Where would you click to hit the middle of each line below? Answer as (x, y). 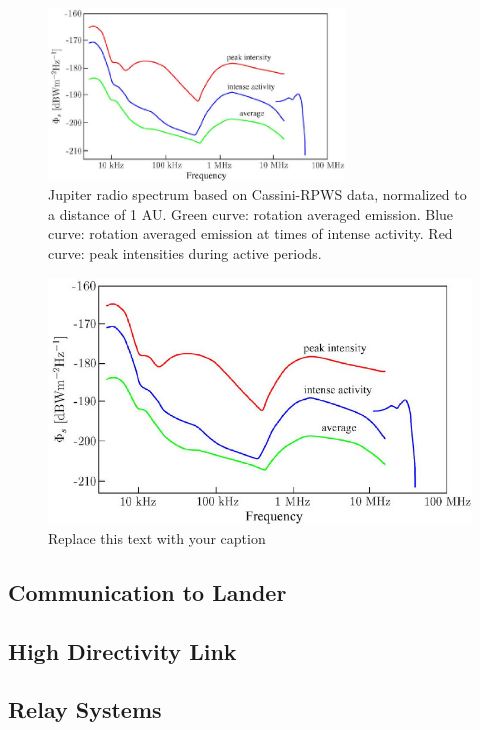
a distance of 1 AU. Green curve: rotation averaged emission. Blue (251, 213)
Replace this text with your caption (157, 537)
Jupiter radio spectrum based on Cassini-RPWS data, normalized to (257, 194)
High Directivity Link (122, 650)
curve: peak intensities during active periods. (185, 253)
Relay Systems (85, 709)
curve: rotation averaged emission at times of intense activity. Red (250, 233)
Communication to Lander (147, 591)
